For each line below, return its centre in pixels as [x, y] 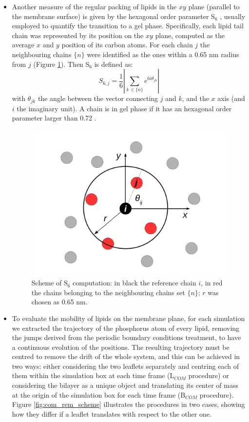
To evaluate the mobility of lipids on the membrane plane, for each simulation [128, 318]
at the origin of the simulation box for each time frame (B [99, 394]
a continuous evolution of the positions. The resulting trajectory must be [121, 347]
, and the [195, 98]
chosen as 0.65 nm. [59, 302]
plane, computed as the [190, 35]
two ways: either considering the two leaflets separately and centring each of [125, 366]
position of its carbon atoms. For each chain [127, 45]
